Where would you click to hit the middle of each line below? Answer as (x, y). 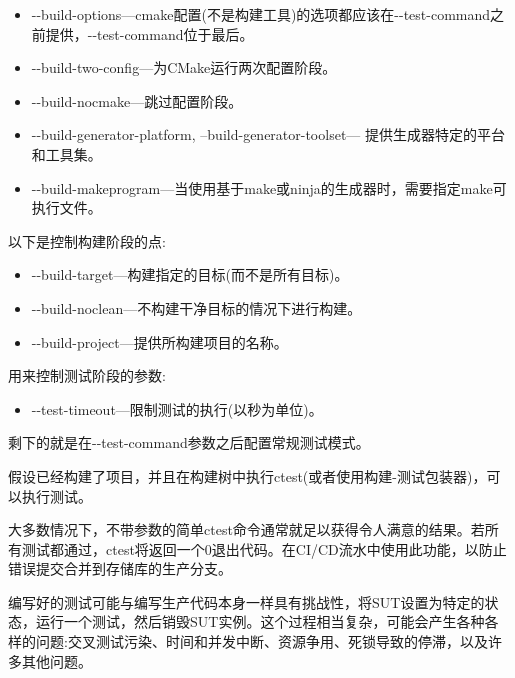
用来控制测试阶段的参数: (87, 375)
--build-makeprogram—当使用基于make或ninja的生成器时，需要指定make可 (269, 187)
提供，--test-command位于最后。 (149, 33)
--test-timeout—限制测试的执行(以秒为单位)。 (177, 408)
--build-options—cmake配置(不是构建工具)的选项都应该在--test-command (261, 14)
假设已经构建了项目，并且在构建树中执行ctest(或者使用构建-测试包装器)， (247, 475)
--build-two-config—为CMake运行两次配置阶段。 (184, 67)
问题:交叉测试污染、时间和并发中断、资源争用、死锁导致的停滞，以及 (261, 641)
